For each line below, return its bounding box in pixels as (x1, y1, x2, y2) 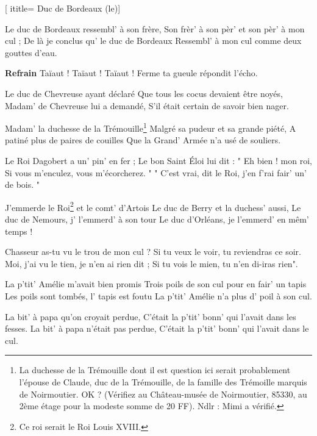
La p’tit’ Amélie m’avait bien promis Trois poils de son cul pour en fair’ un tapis (5, 277, 307, 290)
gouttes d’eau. (5, 46, 57, 59)
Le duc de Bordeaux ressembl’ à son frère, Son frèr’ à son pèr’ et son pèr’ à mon (5, 22, 305, 35)
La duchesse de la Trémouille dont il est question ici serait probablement (19, 363, 291, 376)
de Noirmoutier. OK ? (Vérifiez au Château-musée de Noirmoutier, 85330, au (19, 387, 307, 400)
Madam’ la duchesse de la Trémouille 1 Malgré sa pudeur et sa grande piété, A (5, 120, 296, 134)
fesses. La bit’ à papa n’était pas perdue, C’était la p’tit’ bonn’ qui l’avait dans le (5, 322, 309, 335)
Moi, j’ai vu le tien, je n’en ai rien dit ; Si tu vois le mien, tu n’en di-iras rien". (5, 257, 298, 270)
